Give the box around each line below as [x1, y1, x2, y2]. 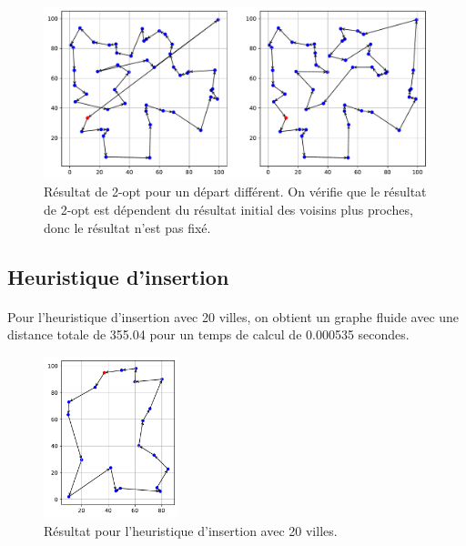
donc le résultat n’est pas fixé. [44, 217, 211, 237]
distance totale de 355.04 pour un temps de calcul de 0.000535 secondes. [7, 325, 410, 344]
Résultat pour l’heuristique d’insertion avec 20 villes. [44, 521, 338, 540]
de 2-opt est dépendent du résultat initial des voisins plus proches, [44, 200, 413, 218]
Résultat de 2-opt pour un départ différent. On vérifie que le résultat [44, 182, 427, 201]
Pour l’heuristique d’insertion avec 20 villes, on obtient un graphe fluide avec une [7, 307, 460, 326]
